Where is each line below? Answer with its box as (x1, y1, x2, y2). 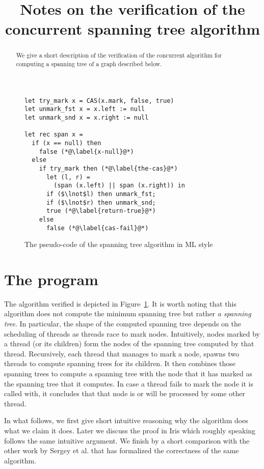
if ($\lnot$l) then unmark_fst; (46, 190, 156, 198)
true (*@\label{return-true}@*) (46, 207, 156, 215)
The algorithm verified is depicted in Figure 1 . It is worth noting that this (4, 298, 237, 309)
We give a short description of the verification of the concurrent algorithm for (16, 51, 222, 60)
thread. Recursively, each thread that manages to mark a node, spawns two (4, 348, 240, 358)
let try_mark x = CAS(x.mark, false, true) (24, 97, 174, 104)
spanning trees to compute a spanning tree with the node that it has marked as (4, 368, 252, 379)
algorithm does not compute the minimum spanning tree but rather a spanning (4, 308, 251, 319)
